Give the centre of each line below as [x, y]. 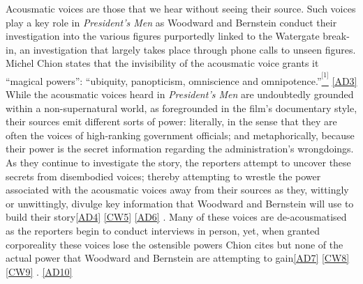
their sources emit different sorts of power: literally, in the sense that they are [171, 121]
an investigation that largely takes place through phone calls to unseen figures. [188, 49]
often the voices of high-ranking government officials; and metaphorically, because [180, 135]
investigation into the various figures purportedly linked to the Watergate [163, 36]
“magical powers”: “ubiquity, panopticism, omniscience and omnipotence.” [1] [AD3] [181, 78]
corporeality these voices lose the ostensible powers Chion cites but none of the [175, 244]
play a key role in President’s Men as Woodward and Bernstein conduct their [171, 22]
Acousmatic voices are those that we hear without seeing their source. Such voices [181, 8]
